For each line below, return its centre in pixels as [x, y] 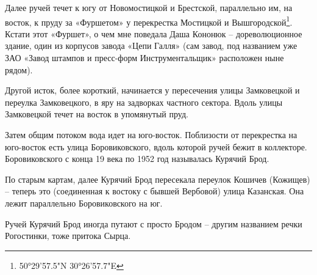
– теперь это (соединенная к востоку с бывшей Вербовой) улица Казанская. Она [155, 191]
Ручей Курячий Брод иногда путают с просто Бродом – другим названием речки [154, 223]
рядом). [19, 69]
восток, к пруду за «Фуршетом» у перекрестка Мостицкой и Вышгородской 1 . [149, 21]
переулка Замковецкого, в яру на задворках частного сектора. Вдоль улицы [144, 102]
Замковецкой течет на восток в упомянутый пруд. [97, 114]
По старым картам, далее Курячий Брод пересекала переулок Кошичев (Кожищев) [158, 179]
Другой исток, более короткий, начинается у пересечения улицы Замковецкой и [152, 90]
